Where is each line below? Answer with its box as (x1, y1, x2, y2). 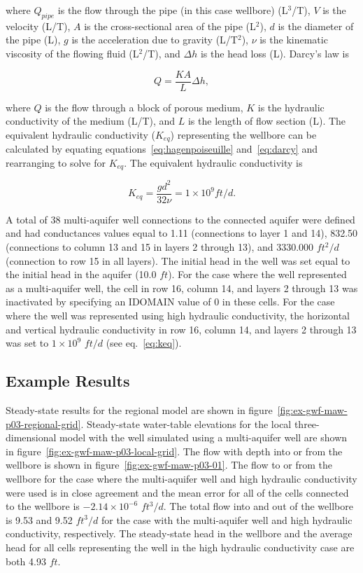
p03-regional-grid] (6, 416, 81, 431)
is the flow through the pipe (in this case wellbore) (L (57, 3, 288, 17)
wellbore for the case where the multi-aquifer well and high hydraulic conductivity (6, 471, 357, 485)
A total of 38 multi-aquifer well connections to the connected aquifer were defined (6, 212, 355, 226)
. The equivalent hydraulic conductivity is (124, 155, 303, 170)
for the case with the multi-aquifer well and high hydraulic (101, 512, 353, 527)
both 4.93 (6, 553, 46, 568)
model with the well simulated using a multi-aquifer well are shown (59, 430, 348, 445)
